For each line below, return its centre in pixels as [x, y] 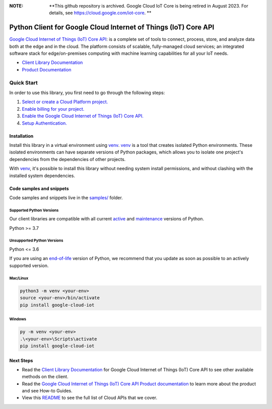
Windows [18, 319]
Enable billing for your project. [53, 109]
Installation [21, 136]
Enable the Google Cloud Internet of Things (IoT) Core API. [83, 116]
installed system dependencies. [42, 176]
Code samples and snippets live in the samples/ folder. [66, 197]
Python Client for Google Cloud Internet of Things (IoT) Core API [112, 27]
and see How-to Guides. [47, 391]
